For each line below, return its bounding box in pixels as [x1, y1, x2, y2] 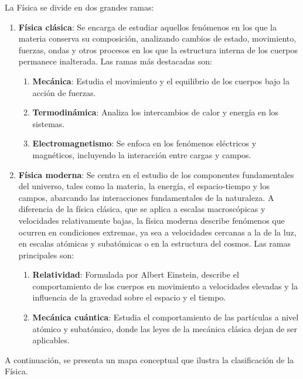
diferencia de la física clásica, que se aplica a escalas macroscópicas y [18, 203, 265, 215]
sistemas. [32, 117, 65, 129]
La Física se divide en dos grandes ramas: [5, 1, 154, 13]
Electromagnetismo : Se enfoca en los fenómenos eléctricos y [32, 137, 257, 149]
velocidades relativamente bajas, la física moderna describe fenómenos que [18, 214, 285, 226]
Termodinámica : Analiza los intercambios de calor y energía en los [32, 106, 279, 118]
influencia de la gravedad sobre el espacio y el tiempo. [32, 291, 226, 303]
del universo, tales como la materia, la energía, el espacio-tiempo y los [18, 180, 270, 192]
